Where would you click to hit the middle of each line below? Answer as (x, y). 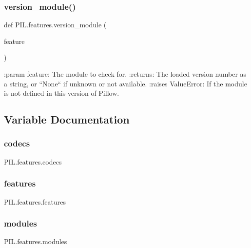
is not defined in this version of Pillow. (62, 93)
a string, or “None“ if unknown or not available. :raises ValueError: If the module (125, 83)
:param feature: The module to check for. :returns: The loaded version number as (125, 74)
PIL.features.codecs (33, 161)
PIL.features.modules (36, 241)
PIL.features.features (35, 201)
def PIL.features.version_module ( (55, 25)
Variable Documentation (67, 119)
